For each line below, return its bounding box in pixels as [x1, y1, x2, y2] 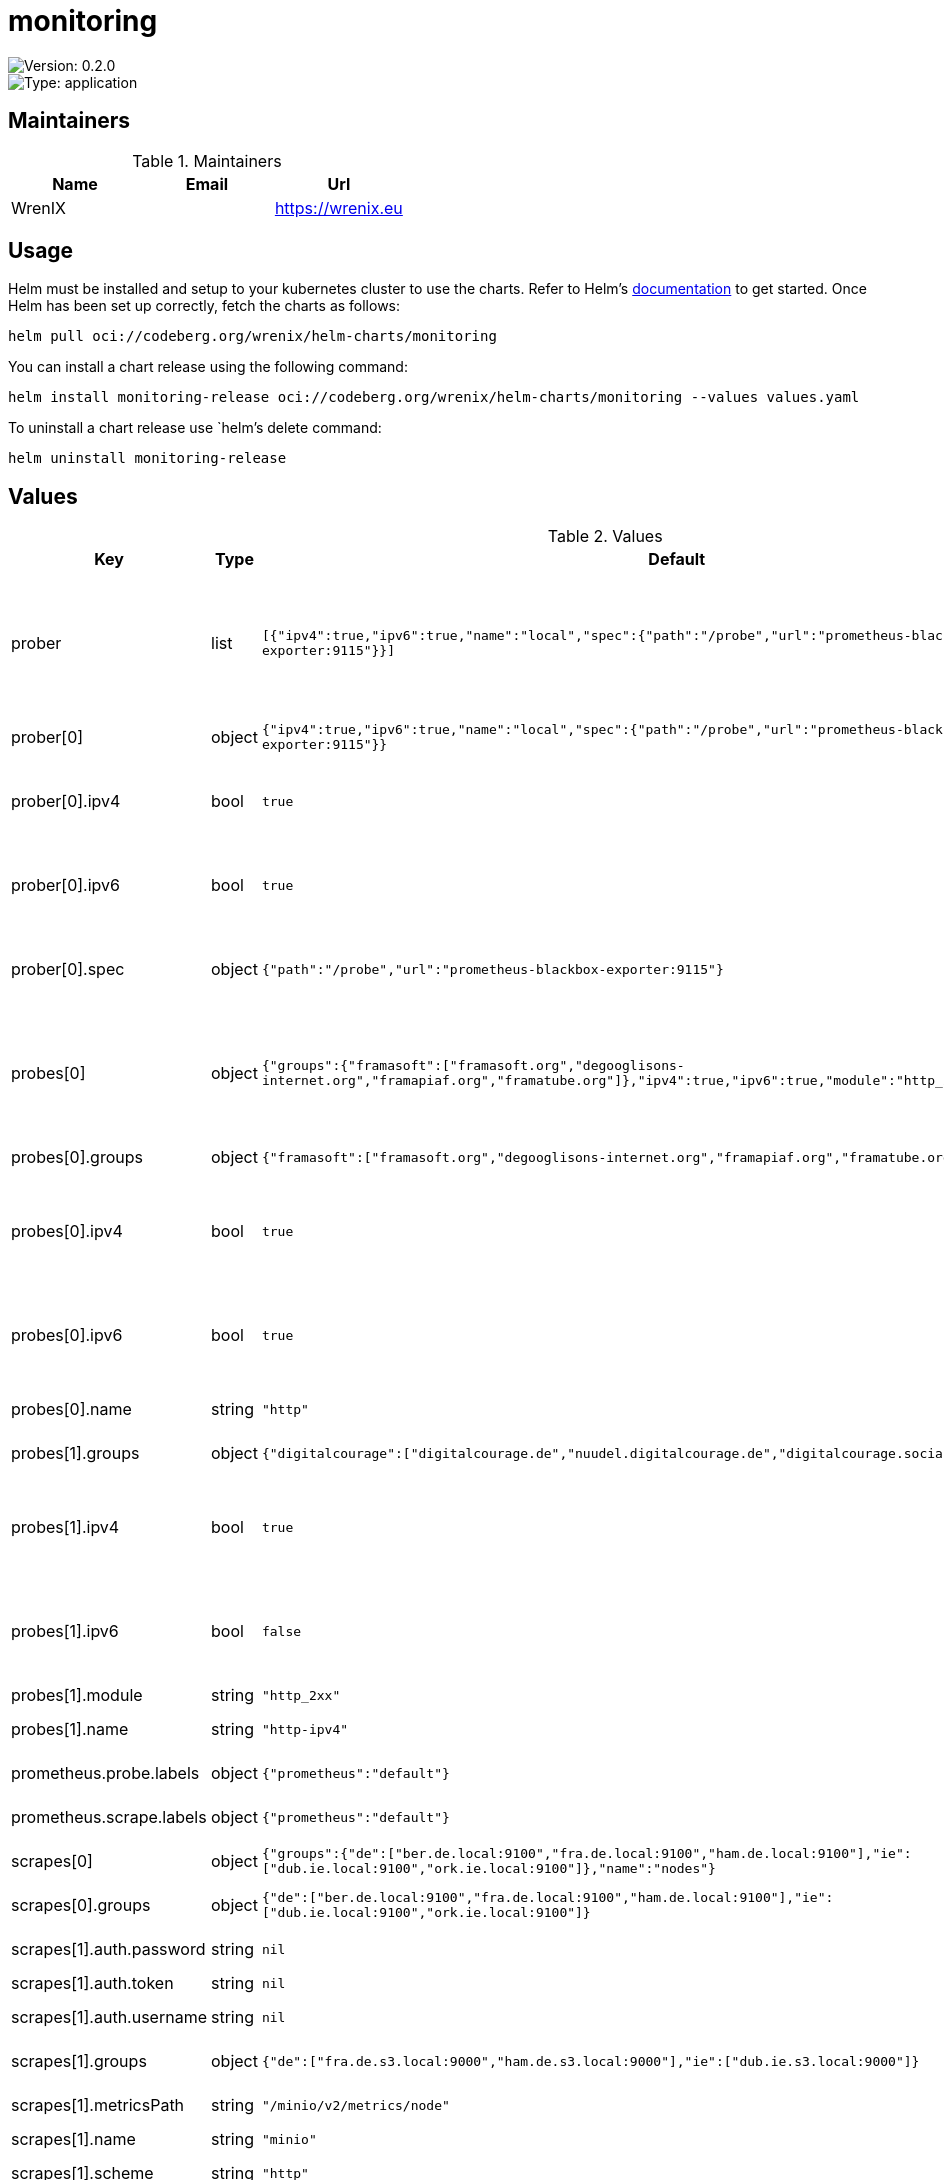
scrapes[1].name [11, 2129, 136, 2150]
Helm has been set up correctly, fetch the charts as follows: [8, 297, 401, 315]
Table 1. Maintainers [132, 150, 282, 171]
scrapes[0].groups [11, 1895, 151, 1916]
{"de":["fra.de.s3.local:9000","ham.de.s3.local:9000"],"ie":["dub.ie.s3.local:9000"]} [261, 2053, 920, 2069]
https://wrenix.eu [274, 197, 403, 218]
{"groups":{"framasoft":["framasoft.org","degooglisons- [261, 1058, 685, 1074]
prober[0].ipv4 [11, 791, 121, 812]
